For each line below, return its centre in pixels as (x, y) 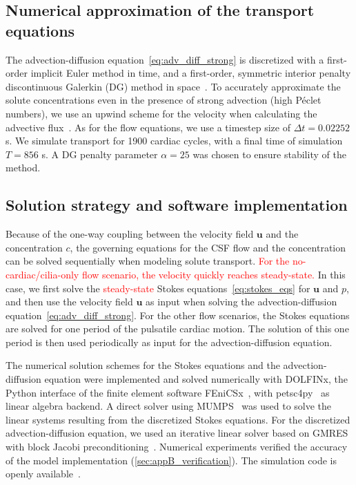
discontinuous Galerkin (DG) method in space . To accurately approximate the (173, 86)
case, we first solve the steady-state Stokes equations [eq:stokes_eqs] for (158, 288)
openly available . (43, 474)
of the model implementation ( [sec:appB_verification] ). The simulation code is (171, 460)
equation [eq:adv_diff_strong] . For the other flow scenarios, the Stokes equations (178, 315)
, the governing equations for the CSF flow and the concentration (208, 247)
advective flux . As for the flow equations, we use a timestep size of (148, 127)
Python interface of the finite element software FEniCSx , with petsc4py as (168, 392)
